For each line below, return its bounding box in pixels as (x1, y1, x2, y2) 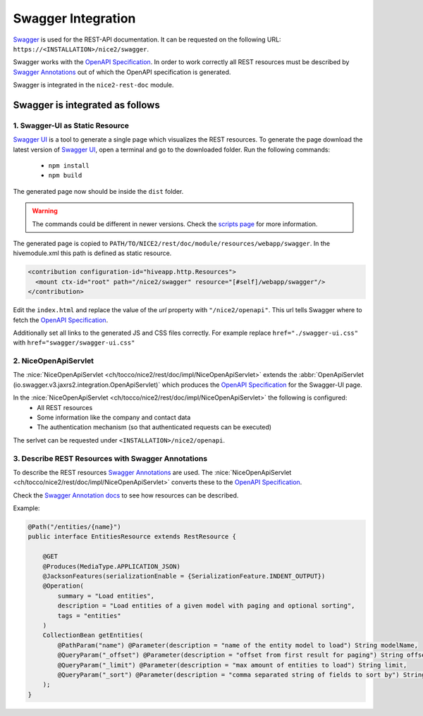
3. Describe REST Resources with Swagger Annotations (13, 453, 208, 463)
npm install (48, 162, 90, 170)
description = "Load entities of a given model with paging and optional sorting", (57, 602, 355, 610)
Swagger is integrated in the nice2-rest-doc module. (13, 81, 174, 89)
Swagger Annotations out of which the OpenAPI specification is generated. (13, 68, 231, 76)
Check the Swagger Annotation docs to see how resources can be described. (13, 490, 239, 500)
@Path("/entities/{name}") (27, 523, 121, 531)
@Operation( (42, 582, 85, 590)
